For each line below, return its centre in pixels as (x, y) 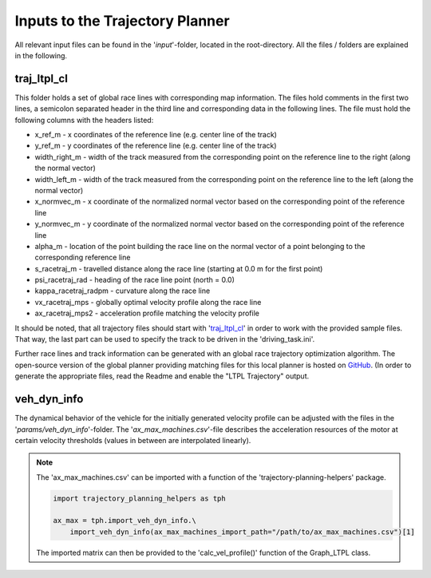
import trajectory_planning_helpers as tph (140, 498)
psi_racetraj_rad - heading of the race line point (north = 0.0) (135, 280)
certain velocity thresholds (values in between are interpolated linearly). (133, 440)
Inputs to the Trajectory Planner (123, 21)
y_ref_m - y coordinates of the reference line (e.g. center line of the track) (156, 146)
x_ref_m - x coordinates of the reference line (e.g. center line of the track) (156, 135)
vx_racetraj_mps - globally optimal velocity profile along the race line (148, 302)
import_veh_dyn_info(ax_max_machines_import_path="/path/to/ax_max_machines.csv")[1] (242, 532)
